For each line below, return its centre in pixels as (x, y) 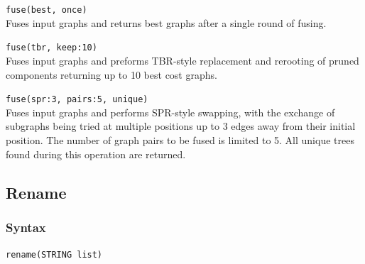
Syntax (26, 227)
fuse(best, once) (47, 10)
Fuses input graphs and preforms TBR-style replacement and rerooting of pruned (182, 60)
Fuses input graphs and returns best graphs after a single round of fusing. (166, 22)
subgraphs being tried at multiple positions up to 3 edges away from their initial (181, 126)
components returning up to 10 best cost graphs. (111, 74)
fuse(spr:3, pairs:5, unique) (77, 100)
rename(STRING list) (54, 255)
